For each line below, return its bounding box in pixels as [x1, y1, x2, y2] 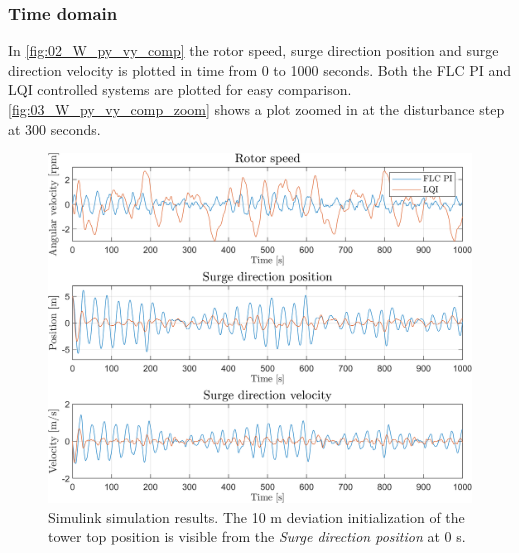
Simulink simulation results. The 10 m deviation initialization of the [48, 506, 465, 527]
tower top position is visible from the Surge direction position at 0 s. [48, 526, 466, 547]
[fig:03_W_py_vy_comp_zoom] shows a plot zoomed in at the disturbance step [8, 99, 505, 119]
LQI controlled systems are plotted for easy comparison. [8, 79, 352, 100]
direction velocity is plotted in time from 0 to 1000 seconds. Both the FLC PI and [8, 59, 512, 80]
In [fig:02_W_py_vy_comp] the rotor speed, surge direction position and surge [8, 40, 499, 61]
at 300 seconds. [8, 118, 101, 139]
